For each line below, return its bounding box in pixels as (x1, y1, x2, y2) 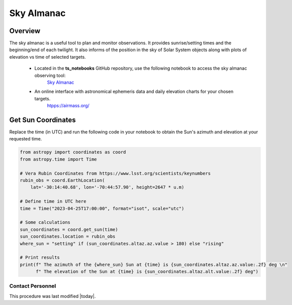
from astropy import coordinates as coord (20, 149, 126, 155)
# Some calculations (20, 220, 70, 225)
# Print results (20, 255, 60, 260)
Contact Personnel (9, 282, 56, 289)
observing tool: (34, 72, 66, 78)
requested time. (9, 136, 42, 142)
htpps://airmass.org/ (47, 103, 90, 109)
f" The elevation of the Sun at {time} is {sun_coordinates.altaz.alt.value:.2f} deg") (36, 269, 259, 274)
